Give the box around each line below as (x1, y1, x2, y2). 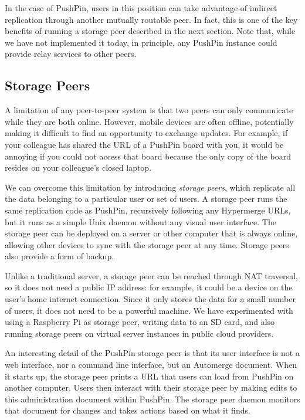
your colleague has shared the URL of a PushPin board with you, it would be (5, 138, 284, 150)
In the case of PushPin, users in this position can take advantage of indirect (5, 2, 277, 13)
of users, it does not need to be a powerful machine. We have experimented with (5, 304, 293, 316)
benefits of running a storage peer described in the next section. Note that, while (5, 25, 296, 37)
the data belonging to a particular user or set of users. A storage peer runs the (5, 192, 287, 205)
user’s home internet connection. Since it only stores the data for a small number (5, 293, 296, 305)
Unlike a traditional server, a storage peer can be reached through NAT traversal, (5, 269, 298, 282)
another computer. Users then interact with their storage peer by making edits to (5, 381, 297, 394)
